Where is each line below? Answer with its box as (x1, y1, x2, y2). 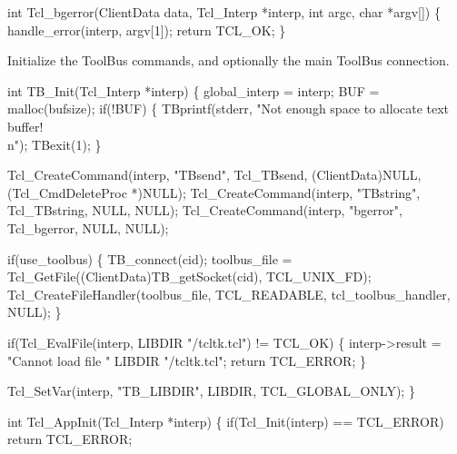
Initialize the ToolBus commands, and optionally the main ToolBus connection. (7, 51, 450, 70)
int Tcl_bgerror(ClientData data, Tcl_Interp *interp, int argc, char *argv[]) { (7, 3, 441, 21)
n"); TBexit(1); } (7, 134, 102, 153)
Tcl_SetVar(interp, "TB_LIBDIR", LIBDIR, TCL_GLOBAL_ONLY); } (7, 381, 415, 400)
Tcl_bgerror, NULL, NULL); (7, 218, 169, 237)
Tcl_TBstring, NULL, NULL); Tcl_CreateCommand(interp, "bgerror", (7, 201, 402, 220)
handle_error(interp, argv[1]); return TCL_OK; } (7, 20, 286, 39)
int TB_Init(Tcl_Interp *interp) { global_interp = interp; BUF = (7, 81, 380, 100)
